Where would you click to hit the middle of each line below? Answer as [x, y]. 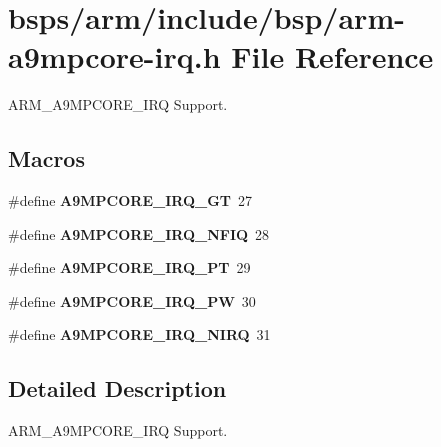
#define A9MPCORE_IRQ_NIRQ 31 [139, 334]
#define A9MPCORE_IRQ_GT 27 [130, 200]
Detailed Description [117, 388]
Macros [46, 158]
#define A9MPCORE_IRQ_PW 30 [132, 300]
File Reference [332, 56]
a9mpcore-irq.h [114, 56]
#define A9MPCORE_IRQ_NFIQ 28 [139, 233]
